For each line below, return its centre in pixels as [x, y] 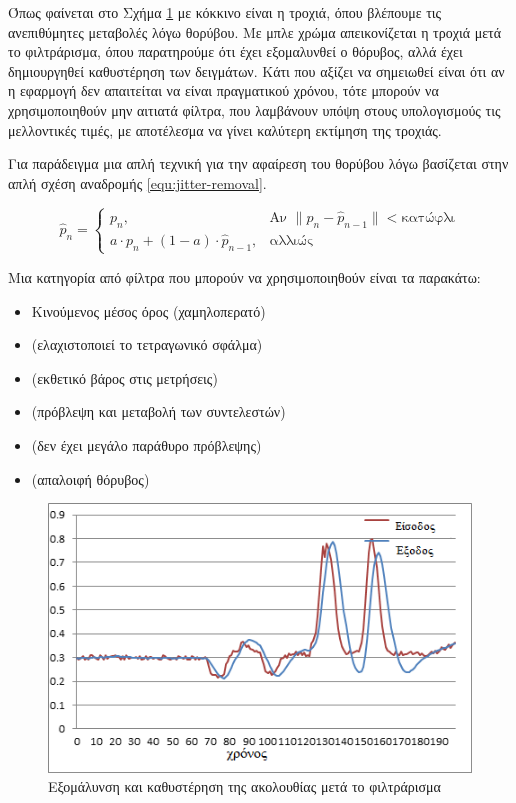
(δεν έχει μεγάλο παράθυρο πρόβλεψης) [146, 444]
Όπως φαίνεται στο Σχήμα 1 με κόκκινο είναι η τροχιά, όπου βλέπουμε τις [225, 12]
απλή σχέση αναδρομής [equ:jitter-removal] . [137, 182]
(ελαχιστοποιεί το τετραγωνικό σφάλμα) [147, 344]
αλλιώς [291, 240]
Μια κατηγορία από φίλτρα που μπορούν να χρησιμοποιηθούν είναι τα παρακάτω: [244, 276]
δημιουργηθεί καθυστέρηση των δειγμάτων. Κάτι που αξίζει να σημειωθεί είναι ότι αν [256, 70]
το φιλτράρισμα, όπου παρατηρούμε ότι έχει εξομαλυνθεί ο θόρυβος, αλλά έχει [235, 51]
